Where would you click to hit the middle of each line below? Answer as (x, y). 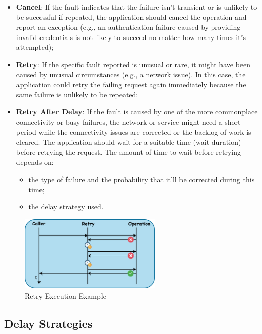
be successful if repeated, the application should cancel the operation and (131, 17)
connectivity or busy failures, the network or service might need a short (128, 121)
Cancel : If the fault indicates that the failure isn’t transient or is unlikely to (137, 7)
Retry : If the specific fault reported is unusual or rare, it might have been (133, 64)
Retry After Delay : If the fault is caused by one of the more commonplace (137, 112)
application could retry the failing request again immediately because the (131, 84)
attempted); (35, 47)
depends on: (35, 162)
